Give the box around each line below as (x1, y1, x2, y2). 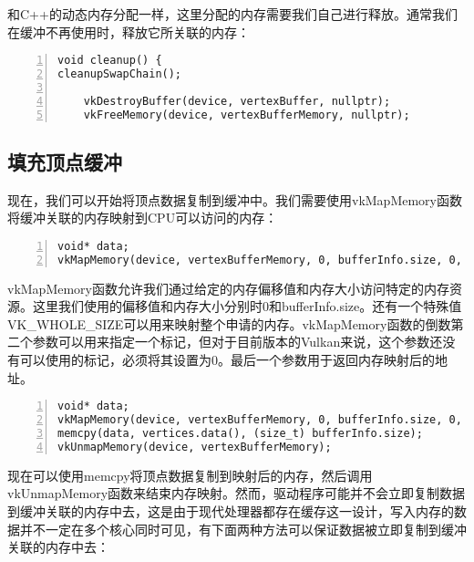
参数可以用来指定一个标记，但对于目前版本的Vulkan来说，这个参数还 (32, 332, 443, 351)
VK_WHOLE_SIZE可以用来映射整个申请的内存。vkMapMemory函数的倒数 (7, 314, 451, 333)
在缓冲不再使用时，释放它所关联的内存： (7, 22, 250, 41)
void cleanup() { (57, 54, 162, 68)
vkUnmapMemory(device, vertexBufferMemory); (57, 440, 332, 453)
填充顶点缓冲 (7, 147, 122, 175)
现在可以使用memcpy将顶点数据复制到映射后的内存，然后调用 (7, 465, 373, 484)
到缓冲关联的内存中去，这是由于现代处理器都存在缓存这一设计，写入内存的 (7, 501, 454, 520)
